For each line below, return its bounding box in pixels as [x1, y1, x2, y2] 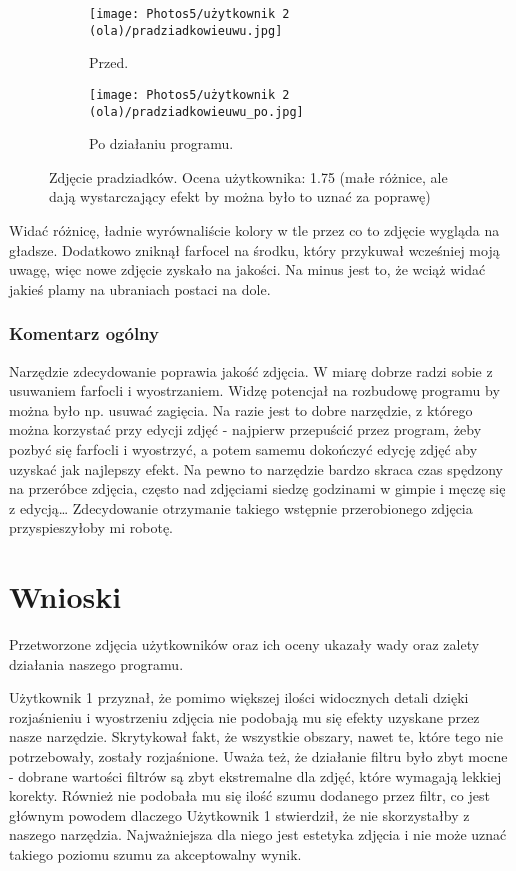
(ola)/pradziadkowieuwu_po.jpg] [89, 104, 304, 119]
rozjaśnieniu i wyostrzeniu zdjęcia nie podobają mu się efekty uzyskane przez [9, 706, 480, 727]
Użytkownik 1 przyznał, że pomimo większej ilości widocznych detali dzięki [9, 687, 469, 708]
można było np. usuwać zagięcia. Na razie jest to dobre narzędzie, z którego [9, 399, 473, 420]
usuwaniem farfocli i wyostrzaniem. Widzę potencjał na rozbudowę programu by [9, 380, 500, 401]
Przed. [89, 52, 129, 73]
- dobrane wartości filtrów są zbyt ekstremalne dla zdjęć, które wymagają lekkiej [9, 765, 502, 786]
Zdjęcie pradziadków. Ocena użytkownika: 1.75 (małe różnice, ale [49, 166, 448, 187]
